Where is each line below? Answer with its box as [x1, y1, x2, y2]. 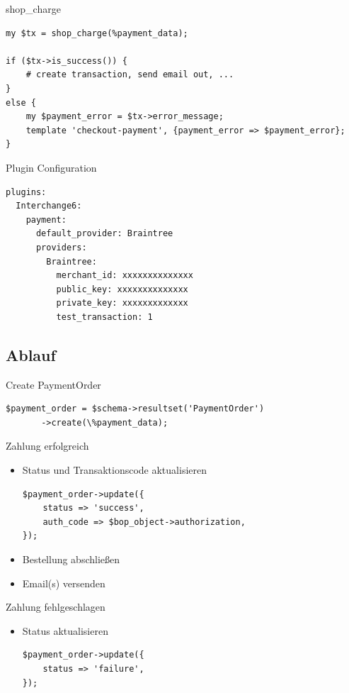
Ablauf [6, 343, 56, 365]
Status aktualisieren [22, 623, 108, 638]
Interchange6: [16, 201, 82, 211]
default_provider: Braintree [35, 228, 173, 239]
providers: [35, 242, 87, 253]
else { [6, 97, 36, 108]
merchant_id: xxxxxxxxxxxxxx [56, 270, 193, 281]
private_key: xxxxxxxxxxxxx [56, 298, 188, 309]
